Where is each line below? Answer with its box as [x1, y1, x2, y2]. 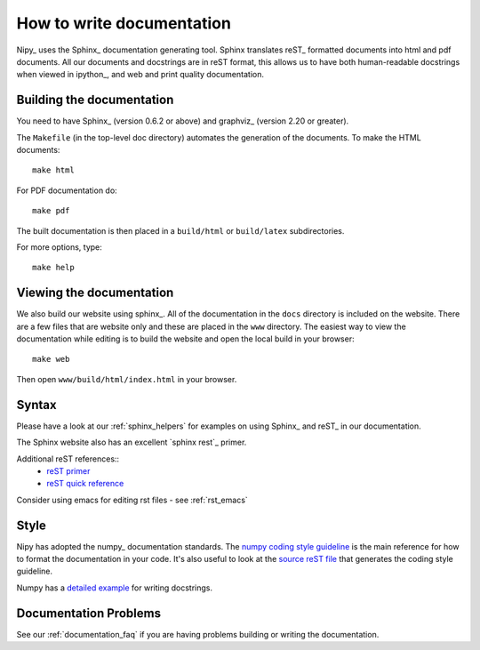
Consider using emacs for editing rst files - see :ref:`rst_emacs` [16, 494, 248, 505]
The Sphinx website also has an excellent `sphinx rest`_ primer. [16, 437, 247, 448]
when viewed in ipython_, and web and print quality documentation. [16, 69, 264, 80]
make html [32, 165, 75, 175]
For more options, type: [16, 241, 102, 253]
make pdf [32, 205, 70, 216]
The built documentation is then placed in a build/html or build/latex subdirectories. [16, 225, 345, 236]
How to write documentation [16, 13, 231, 33]
